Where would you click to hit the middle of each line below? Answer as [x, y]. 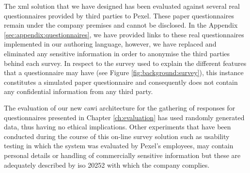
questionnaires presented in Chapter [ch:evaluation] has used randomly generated [124, 117]
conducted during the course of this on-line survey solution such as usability [117, 136]
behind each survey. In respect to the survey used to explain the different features [125, 63]
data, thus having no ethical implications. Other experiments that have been [117, 127]
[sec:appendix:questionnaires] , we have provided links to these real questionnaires [124, 34]
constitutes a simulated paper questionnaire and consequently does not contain [121, 82]
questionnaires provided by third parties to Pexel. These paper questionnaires [119, 15]
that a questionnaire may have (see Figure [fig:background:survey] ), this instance [124, 72]
